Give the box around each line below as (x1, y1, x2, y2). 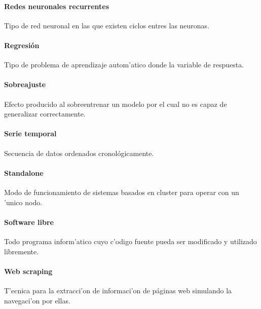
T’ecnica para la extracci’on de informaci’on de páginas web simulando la (4, 285, 232, 295)
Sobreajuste (4, 79, 46, 90)
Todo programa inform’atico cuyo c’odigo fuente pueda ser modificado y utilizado (4, 236, 257, 246)
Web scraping (4, 265, 53, 276)
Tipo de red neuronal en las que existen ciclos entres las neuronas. (4, 20, 210, 30)
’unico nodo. (4, 197, 43, 207)
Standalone (4, 167, 44, 178)
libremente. (4, 246, 39, 256)
